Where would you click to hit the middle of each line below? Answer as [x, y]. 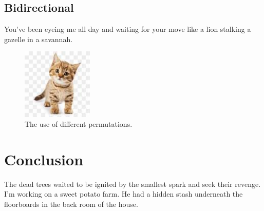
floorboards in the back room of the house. [71, 204]
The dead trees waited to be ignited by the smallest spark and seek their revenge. [133, 184]
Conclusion [44, 159]
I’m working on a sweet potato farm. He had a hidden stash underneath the [124, 194]
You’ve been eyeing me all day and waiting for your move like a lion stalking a [128, 29]
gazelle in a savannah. [39, 39]
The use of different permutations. [79, 124]
